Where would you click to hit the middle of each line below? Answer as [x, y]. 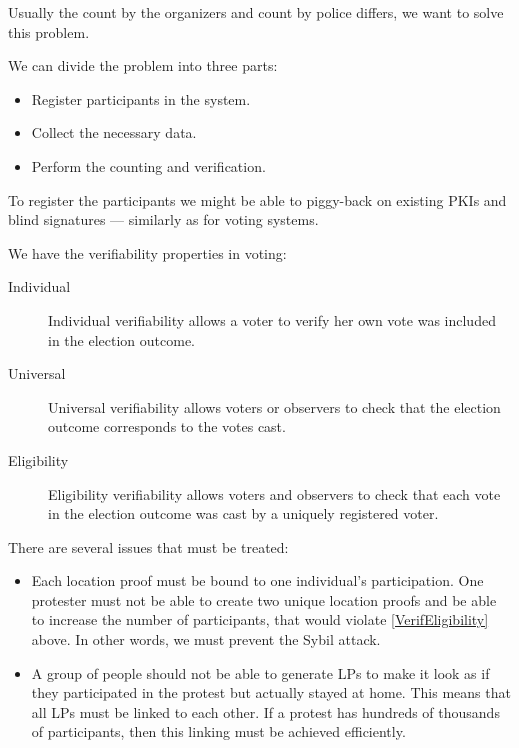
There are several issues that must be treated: [148, 546]
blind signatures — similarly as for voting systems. [163, 219]
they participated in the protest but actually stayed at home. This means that [271, 692]
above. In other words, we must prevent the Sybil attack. [206, 639]
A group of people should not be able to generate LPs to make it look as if [260, 672]
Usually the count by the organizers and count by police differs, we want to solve [256, 12]
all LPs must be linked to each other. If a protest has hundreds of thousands [265, 711]
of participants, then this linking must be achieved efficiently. [218, 731]
